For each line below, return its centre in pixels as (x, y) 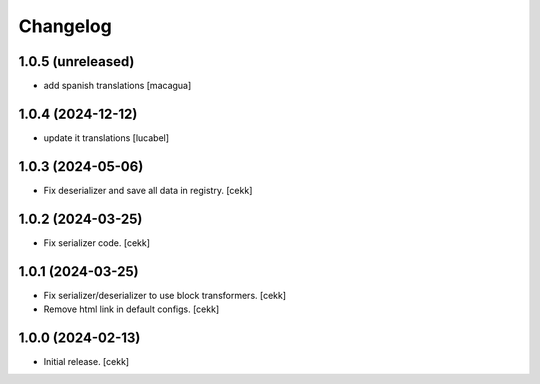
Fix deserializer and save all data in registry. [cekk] (148, 190)
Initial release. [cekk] (86, 361)
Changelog (65, 26)
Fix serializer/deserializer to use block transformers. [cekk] (165, 295)
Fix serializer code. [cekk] (96, 242)
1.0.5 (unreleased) (76, 61)
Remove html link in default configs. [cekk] (131, 309)
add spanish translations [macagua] (117, 86)
